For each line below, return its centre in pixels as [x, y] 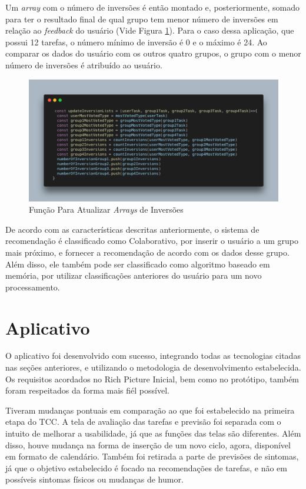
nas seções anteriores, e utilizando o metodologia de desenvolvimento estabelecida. [153, 367]
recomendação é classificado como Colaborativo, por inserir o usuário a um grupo [152, 241]
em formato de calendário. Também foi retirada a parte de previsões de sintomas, [152, 456]
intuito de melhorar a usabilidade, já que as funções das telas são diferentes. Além [153, 433]
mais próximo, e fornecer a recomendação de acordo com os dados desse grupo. [147, 252]
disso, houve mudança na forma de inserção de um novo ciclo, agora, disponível [148, 445]
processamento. [33, 287]
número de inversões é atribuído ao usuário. [84, 65]
